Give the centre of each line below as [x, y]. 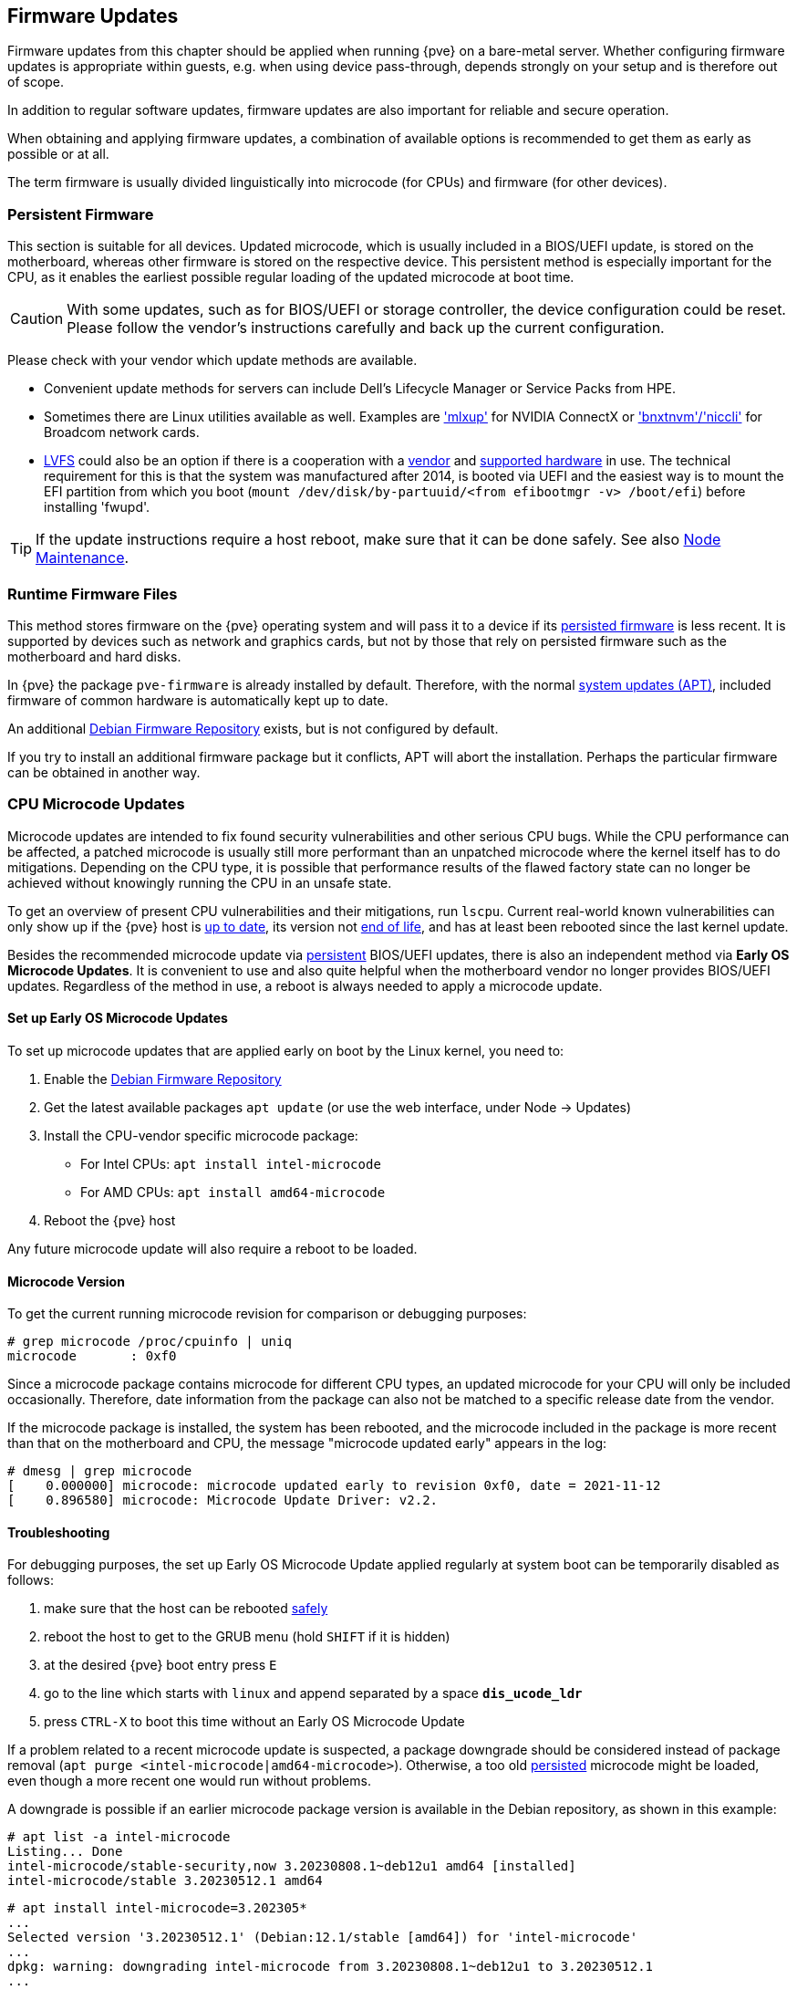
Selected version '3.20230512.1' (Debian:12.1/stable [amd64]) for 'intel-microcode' [323, 1938]
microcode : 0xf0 [92, 1356]
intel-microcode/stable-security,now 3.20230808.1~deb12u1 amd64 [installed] [292, 1866]
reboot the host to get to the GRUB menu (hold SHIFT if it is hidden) [247, 1637]
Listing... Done [65, 1852]
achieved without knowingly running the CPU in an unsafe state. [200, 882]
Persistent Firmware [81, 214]
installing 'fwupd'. [97, 507]
